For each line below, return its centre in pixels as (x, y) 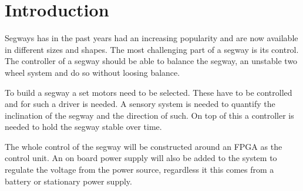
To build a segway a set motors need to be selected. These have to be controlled (149, 92)
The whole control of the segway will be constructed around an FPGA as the (144, 146)
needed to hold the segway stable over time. (83, 127)
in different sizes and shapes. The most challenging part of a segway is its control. (152, 49)
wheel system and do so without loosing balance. (92, 72)
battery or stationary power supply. (68, 181)
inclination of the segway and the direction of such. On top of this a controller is (149, 115)
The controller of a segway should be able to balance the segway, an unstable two (151, 61)
